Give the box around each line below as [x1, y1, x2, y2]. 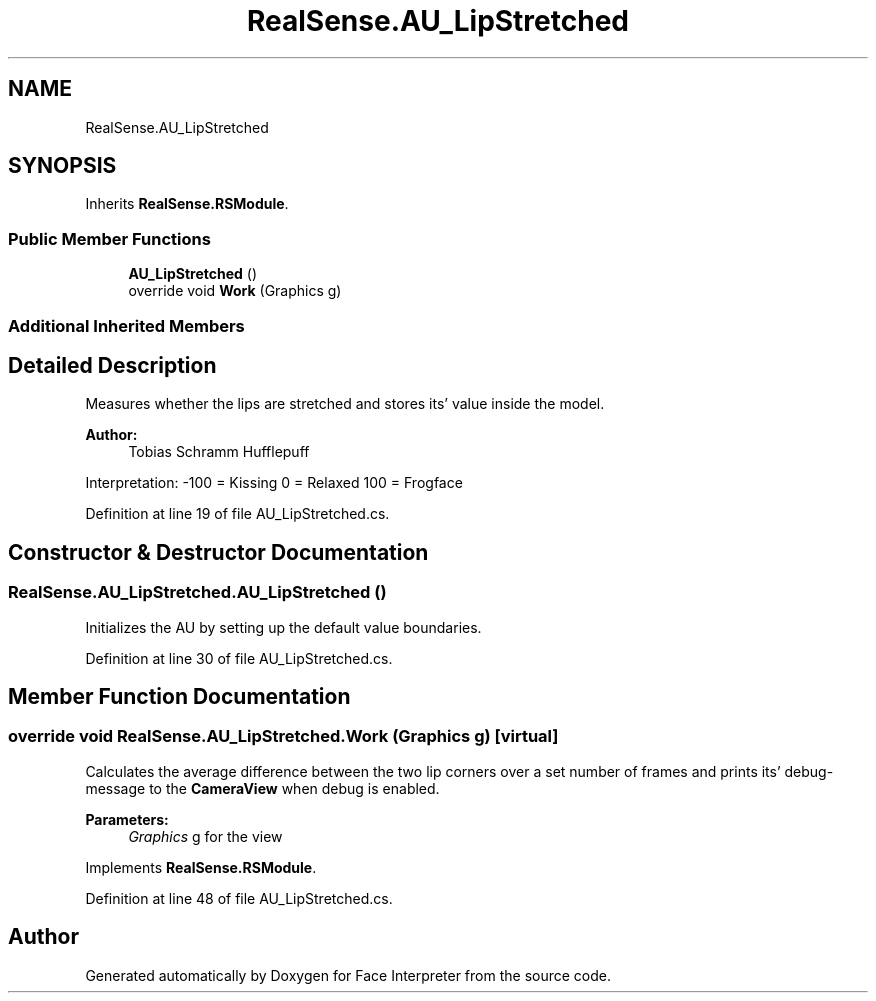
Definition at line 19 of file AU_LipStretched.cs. [85, 505, 390, 523]
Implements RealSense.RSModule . [85, 858, 317, 876]
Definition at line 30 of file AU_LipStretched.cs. [85, 649, 393, 667]
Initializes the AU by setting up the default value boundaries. [85, 618, 482, 636]
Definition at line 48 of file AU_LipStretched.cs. [85, 889, 393, 907]
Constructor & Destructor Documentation [8, 539, 429, 565]
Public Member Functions [8, 228, 211, 249]
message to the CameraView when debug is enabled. [85, 779, 440, 797]
